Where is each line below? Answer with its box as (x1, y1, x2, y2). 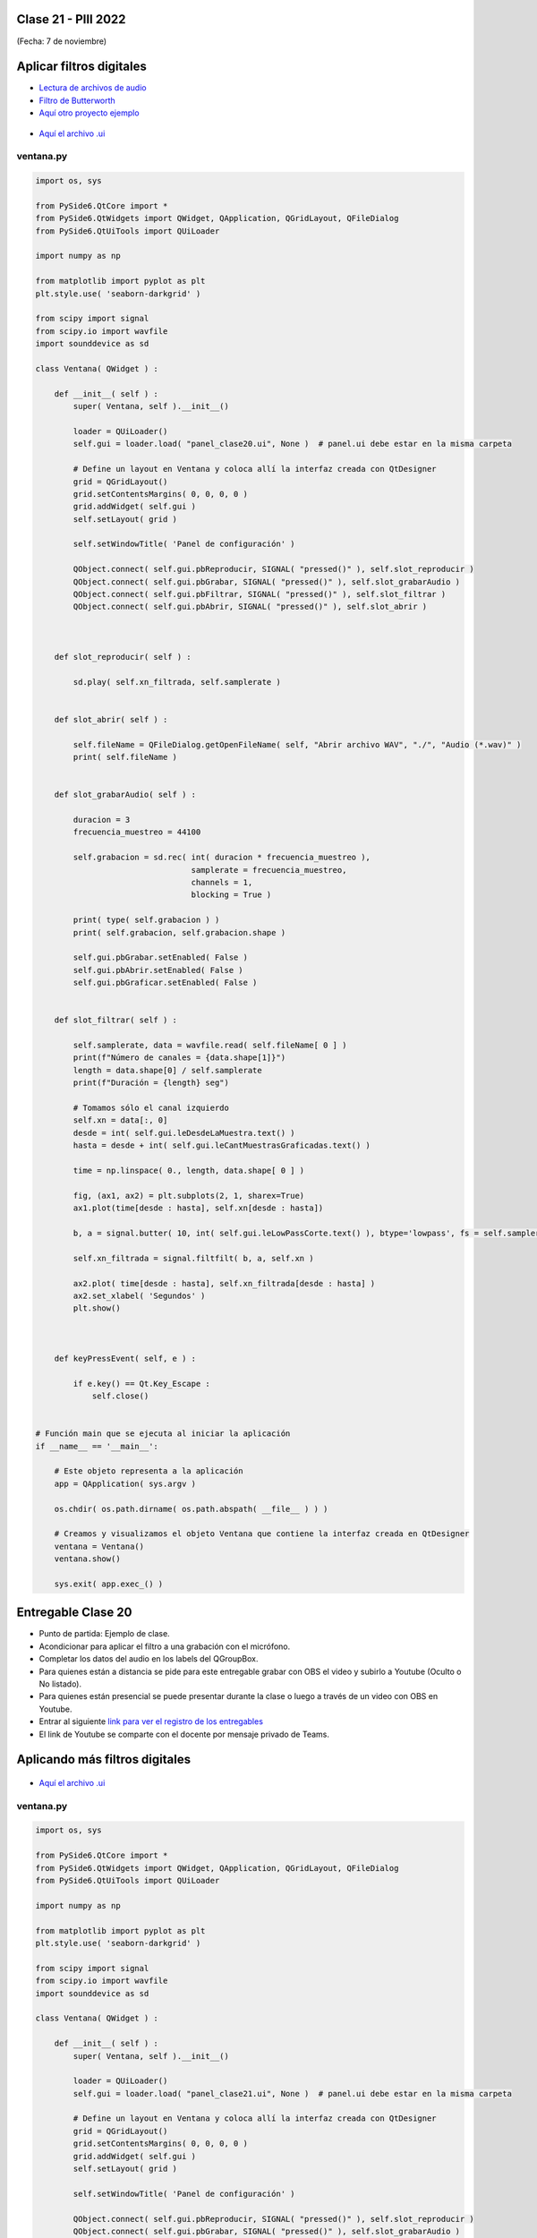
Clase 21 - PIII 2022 (16, 12, 126, 27)
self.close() (91, 1391, 149, 1401)
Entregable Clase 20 (16, 1605, 132, 1620)
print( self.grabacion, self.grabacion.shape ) (72, 927, 286, 937)
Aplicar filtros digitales (16, 59, 147, 74)
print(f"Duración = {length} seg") (72, 1078, 230, 1088)
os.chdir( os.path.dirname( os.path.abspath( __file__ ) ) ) (54, 1504, 328, 1514)
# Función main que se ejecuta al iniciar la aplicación (35, 1429, 291, 1439)
